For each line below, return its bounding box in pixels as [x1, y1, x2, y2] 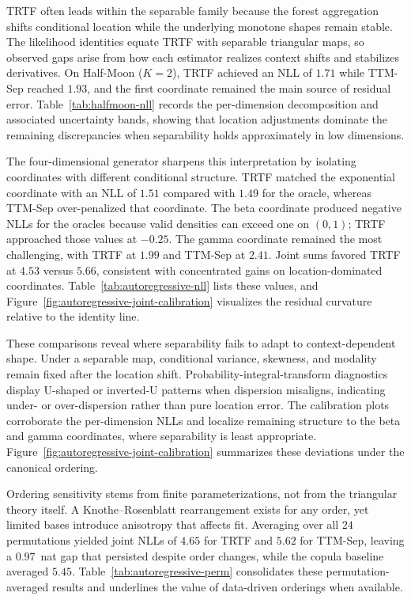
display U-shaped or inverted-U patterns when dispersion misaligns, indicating [6, 381, 386, 397]
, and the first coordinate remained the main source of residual [87, 79, 391, 96]
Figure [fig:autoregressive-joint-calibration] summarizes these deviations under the [6, 443, 405, 460]
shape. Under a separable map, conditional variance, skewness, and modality [6, 350, 377, 366]
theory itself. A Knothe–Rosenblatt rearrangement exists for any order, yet [6, 500, 369, 517]
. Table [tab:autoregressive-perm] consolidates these [71, 563, 322, 579]
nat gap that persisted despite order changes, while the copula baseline [40, 547, 384, 564]
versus [43, 261, 74, 278]
